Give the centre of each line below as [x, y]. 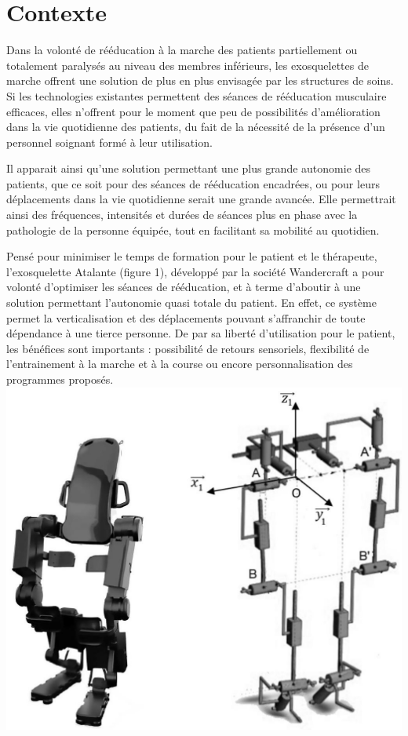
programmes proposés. [60, 379]
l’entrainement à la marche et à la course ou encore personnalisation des [180, 364]
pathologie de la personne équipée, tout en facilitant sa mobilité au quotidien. [193, 230]
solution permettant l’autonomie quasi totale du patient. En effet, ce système [191, 302]
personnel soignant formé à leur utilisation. [109, 142]
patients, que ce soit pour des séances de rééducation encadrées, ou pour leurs [193, 183]
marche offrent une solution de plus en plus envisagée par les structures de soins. [200, 80]
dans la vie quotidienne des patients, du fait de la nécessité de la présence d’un [196, 127]
